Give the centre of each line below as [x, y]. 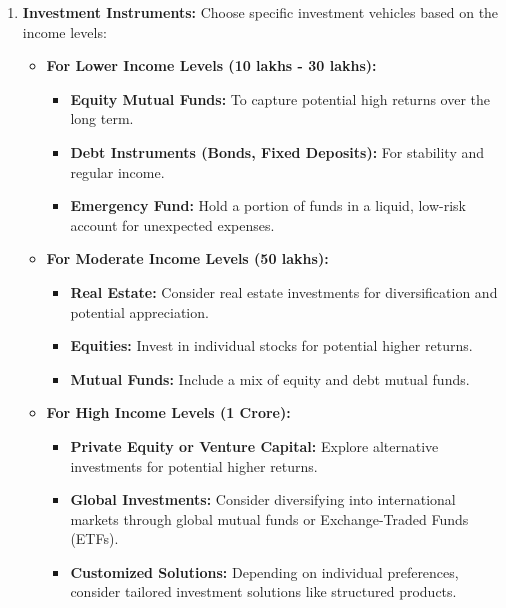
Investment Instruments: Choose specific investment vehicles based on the [260, 12]
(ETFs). [94, 538]
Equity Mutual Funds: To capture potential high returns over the [280, 98]
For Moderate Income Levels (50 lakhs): [187, 258]
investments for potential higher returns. [194, 465]
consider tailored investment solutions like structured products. [263, 591]
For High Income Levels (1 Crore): [168, 412]
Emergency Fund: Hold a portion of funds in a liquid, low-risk [268, 205]
